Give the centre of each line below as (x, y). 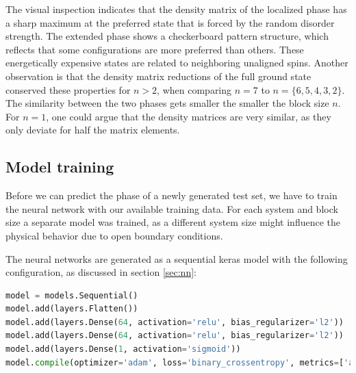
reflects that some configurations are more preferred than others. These (155, 49)
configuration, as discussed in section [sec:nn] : (101, 272)
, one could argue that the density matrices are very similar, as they (189, 116)
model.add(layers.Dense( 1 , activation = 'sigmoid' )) (123, 349)
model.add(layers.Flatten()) (72, 309)
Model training (60, 167)
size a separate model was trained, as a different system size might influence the (173, 222)
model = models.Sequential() (72, 295)
